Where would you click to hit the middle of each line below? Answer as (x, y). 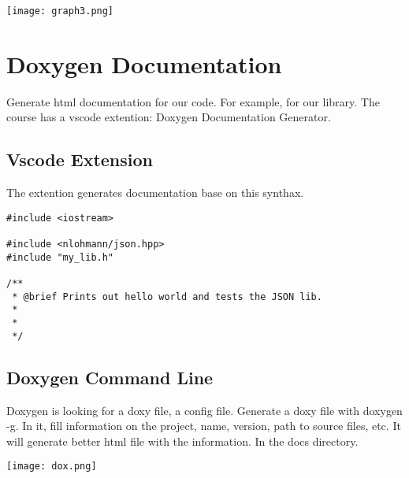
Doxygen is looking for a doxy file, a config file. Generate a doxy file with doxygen (204, 410)
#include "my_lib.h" (60, 257)
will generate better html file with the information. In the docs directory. (182, 441)
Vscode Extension (80, 159)
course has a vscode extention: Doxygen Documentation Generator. (169, 117)
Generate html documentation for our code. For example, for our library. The (193, 101)
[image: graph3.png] (60, 11)
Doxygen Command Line (110, 377)
